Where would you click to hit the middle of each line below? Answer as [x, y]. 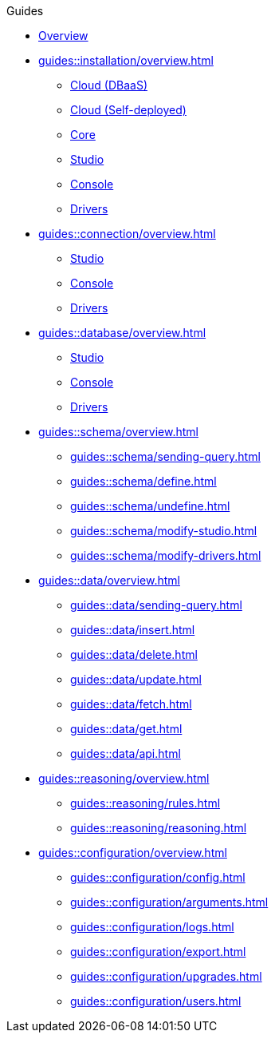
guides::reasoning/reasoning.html [159, 828]
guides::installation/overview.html [126, 60]
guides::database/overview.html [122, 333]
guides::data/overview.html [109, 580]
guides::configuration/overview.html [133, 853]
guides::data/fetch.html [131, 704]
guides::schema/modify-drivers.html [166, 555]
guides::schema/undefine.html [150, 506]
